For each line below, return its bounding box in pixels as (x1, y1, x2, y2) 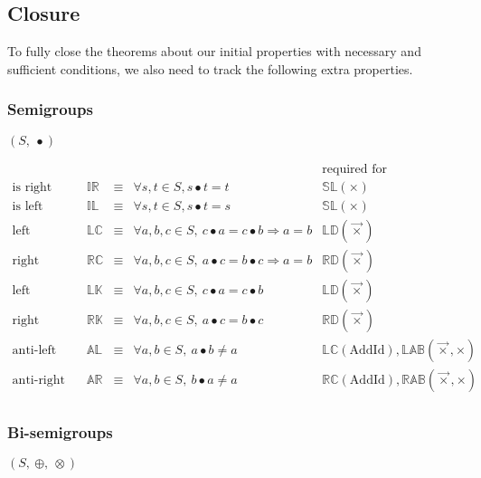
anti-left (12, 343, 57, 357)
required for (322, 162, 388, 176)
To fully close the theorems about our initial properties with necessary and (7, 42, 421, 61)
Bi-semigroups (7, 420, 113, 443)
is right (12, 180, 52, 194)
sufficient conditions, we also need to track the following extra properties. (7, 59, 413, 78)
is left (12, 199, 43, 213)
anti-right (12, 373, 65, 387)
